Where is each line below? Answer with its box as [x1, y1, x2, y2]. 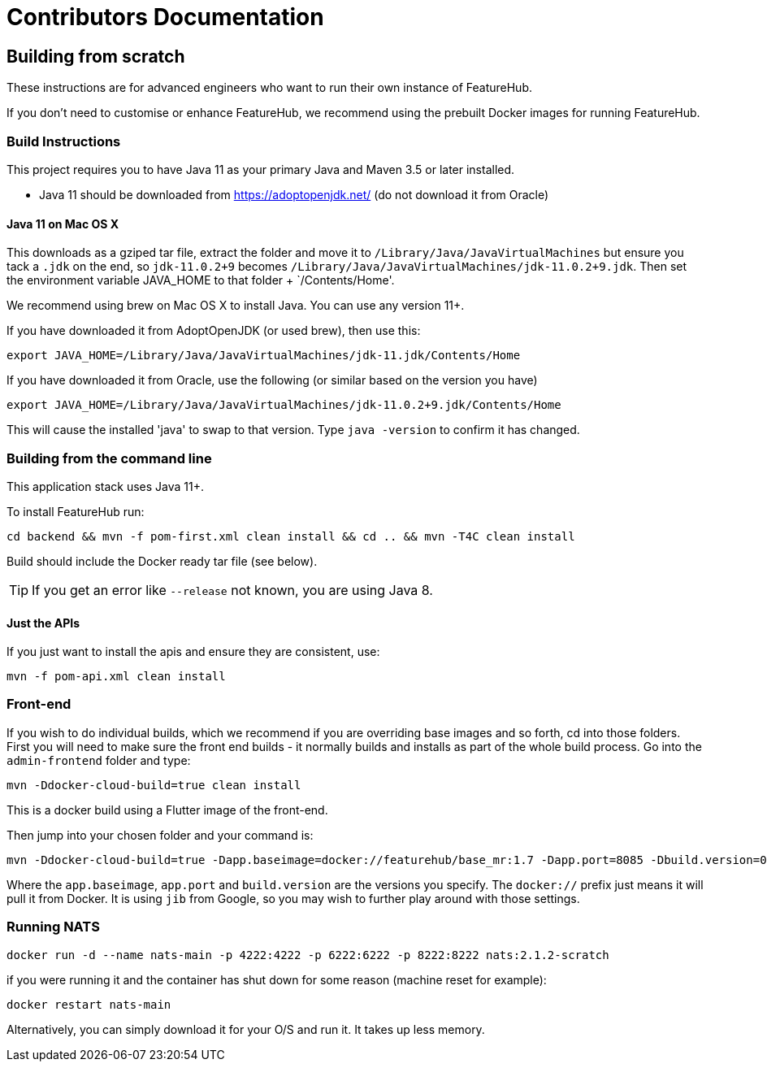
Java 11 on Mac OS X [6, 216, 119, 231]
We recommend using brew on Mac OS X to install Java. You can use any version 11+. [6, 298, 465, 313]
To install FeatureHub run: [6, 504, 145, 519]
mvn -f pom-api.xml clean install [6, 670, 226, 684]
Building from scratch [6, 46, 185, 67]
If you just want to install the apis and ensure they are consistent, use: [6, 645, 380, 659]
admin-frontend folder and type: [6, 753, 191, 767]
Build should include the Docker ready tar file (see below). [6, 554, 318, 568]
